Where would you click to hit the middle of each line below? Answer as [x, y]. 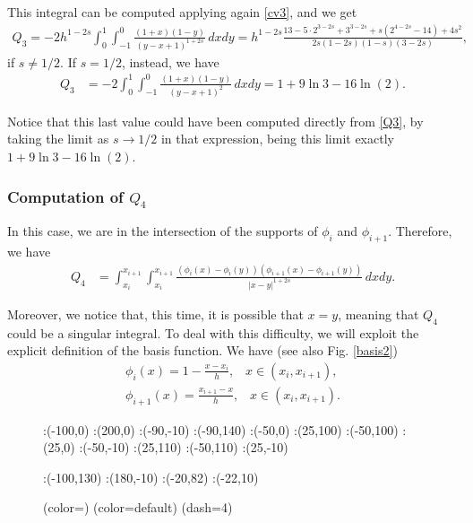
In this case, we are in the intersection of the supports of [163, 231]
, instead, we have [170, 61]
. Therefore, [420, 231]
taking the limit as [58, 139]
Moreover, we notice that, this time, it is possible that [155, 314]
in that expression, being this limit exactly [277, 139]
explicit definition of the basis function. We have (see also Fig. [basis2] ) [202, 350]
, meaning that [378, 314]
